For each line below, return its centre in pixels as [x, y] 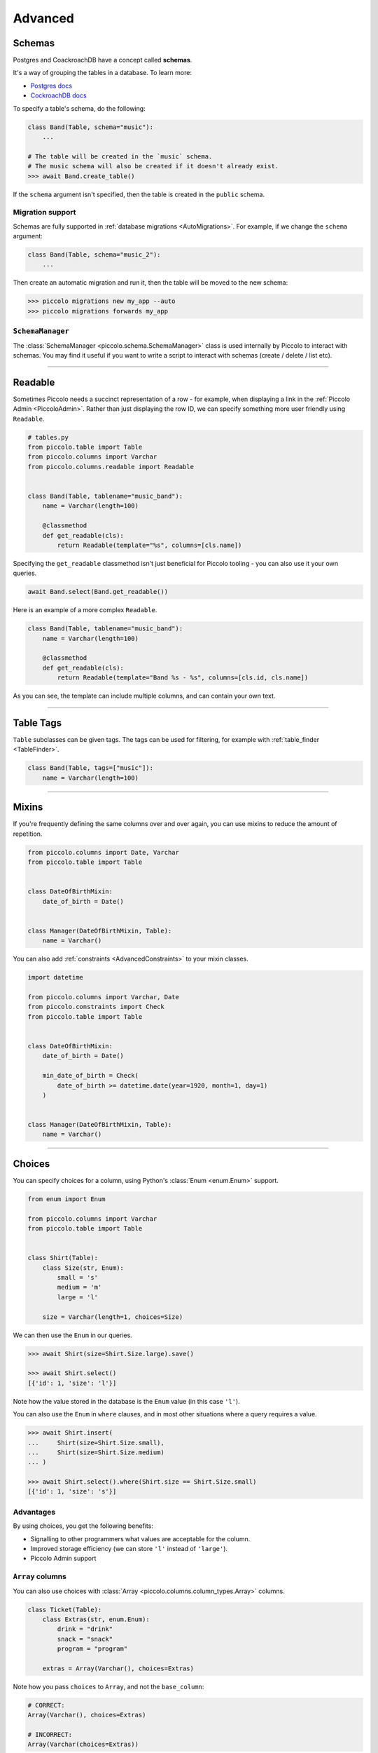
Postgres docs [51, 86]
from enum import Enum [66, 1199]
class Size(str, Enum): [83, 1268]
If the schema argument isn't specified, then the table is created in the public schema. [139, 194]
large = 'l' [77, 1297]
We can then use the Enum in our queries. [72, 1335]
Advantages [34, 1512]
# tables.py [48, 437]
